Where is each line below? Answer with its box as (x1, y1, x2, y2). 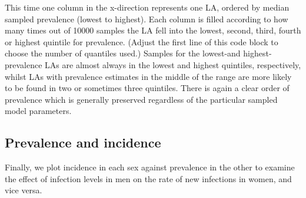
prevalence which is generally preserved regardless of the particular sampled (5, 93, 278, 105)
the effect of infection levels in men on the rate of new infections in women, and (5, 172, 292, 184)
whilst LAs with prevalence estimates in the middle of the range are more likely (5, 70, 292, 82)
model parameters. (5, 105, 72, 117)
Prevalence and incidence (5, 133, 161, 152)
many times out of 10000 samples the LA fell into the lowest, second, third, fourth (5, 24, 301, 36)
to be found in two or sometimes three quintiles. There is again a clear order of (5, 82, 290, 94)
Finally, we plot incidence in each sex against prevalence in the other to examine (5, 161, 295, 173)
